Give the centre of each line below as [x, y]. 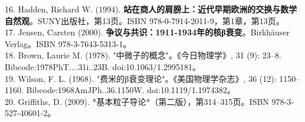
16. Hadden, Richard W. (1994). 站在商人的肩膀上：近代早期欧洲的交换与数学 [151, 9]
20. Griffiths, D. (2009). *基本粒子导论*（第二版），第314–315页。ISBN [137, 101]
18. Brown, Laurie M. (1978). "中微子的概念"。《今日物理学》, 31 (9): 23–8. [143, 55]
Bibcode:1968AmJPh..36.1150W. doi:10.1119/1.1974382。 [131, 90]
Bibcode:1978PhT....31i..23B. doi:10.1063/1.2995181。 [103, 66]
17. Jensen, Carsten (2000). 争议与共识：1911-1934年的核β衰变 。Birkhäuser [147, 32]
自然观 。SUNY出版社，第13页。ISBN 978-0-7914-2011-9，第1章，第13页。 [145, 20]
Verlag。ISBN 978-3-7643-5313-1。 [68, 43]
